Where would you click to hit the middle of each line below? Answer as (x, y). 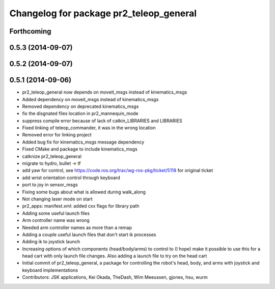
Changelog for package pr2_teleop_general (103, 13)
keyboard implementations (50, 270)
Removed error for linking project (57, 135)
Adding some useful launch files (56, 213)
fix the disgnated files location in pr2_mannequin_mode (80, 113)
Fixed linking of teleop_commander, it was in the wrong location (89, 128)
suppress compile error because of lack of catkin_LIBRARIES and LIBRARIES (102, 121)
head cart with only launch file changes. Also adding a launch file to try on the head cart (115, 256)
